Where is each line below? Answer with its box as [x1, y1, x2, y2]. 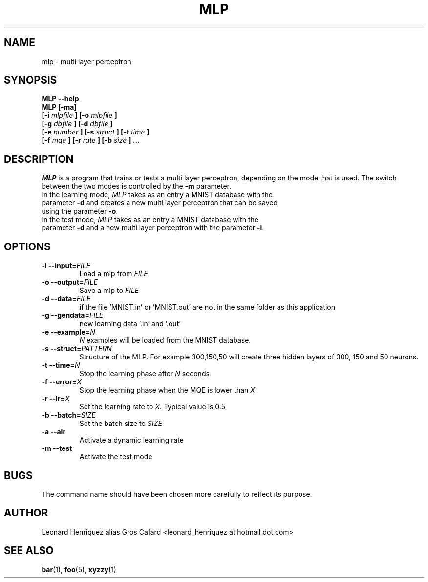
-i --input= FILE [42, 261, 91, 270]
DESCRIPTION [4, 153, 74, 165]
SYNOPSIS [4, 74, 57, 87]
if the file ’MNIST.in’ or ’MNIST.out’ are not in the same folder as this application [79, 303, 336, 312]
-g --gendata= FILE [42, 311, 104, 320]
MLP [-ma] [42, 103, 77, 112]
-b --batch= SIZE [42, 411, 96, 420]
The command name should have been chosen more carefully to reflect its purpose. [42, 490, 312, 498]
